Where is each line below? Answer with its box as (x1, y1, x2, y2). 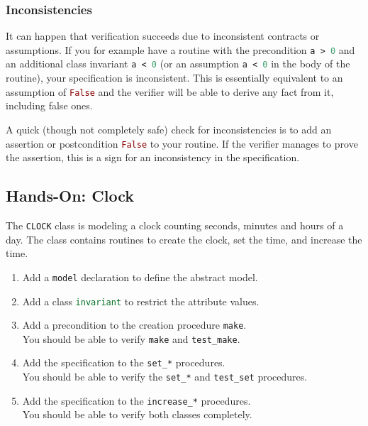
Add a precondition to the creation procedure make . (22, 317, 247, 332)
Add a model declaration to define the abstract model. (22, 269, 258, 284)
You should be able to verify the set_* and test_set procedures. (22, 369, 308, 384)
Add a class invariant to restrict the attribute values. (22, 293, 260, 308)
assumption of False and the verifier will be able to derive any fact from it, (6, 84, 334, 99)
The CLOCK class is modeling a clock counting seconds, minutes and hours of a (6, 218, 344, 233)
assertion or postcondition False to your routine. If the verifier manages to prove (6, 136, 358, 151)
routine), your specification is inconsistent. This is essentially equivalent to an (6, 70, 343, 85)
